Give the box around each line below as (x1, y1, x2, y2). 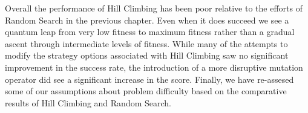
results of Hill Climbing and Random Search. (5, 96, 172, 109)
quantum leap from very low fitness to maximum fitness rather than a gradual (5, 25, 295, 38)
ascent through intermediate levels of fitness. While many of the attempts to (5, 37, 288, 50)
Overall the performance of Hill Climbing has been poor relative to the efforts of (5, 2, 303, 14)
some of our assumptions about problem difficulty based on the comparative (5, 85, 287, 97)
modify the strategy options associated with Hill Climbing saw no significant (5, 49, 289, 62)
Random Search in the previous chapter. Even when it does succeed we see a (5, 13, 289, 26)
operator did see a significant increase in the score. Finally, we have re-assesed (5, 73, 294, 85)
